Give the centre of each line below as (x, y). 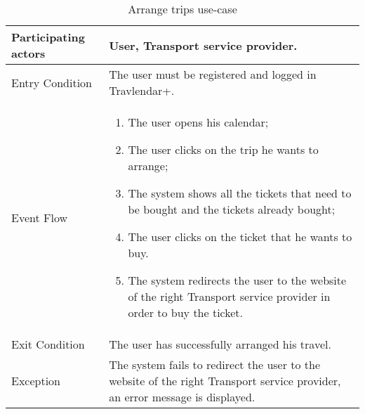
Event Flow (40, 217)
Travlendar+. (142, 90)
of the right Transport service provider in (229, 296)
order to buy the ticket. (186, 312)
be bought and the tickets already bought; (232, 209)
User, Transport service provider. (203, 45)
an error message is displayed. (182, 397)
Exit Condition (48, 344)
